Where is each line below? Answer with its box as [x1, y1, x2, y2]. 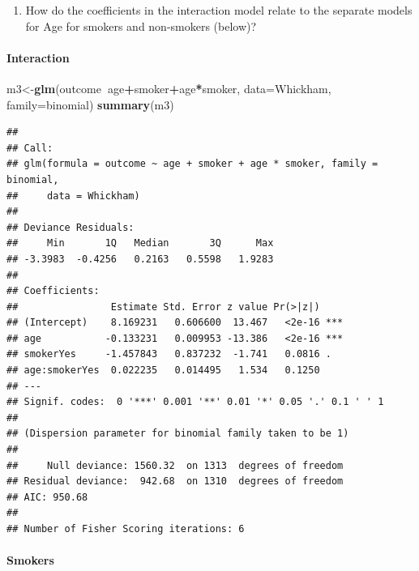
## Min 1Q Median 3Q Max [6, 237, 274, 249]
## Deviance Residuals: [6, 221, 135, 233]
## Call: [6, 142, 53, 154]
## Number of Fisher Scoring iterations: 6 [6, 523, 245, 535]
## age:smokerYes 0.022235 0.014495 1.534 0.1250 [6, 364, 320, 377]
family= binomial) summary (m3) [6, 96, 174, 113]
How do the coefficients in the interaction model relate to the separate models [25, 2, 413, 18]
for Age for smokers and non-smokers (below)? [25, 17, 257, 34]
